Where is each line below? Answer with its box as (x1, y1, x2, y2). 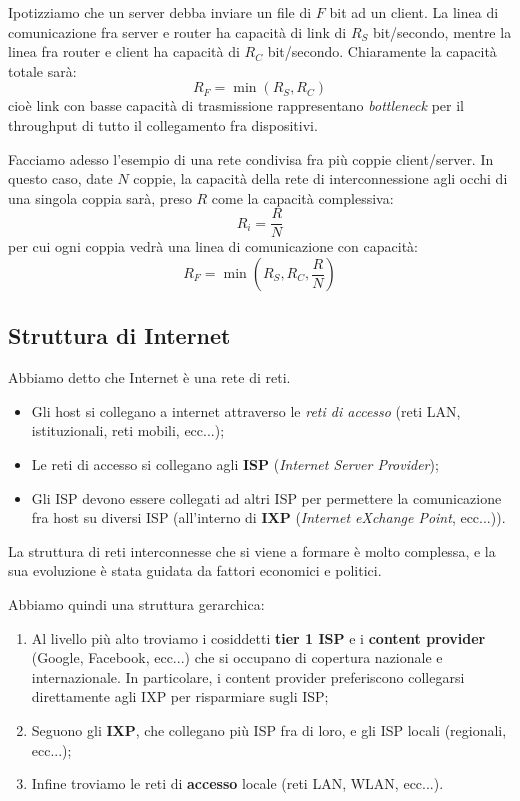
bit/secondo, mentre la (372, 21, 512, 42)
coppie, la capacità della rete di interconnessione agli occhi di (133, 168, 508, 189)
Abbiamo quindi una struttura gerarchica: (8, 593, 265, 614)
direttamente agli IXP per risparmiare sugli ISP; (31, 686, 329, 707)
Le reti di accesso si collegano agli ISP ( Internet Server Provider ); (31, 453, 439, 474)
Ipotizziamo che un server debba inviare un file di (8, 2, 312, 22)
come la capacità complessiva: (211, 187, 394, 208)
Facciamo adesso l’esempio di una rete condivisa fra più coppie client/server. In (8, 148, 494, 169)
